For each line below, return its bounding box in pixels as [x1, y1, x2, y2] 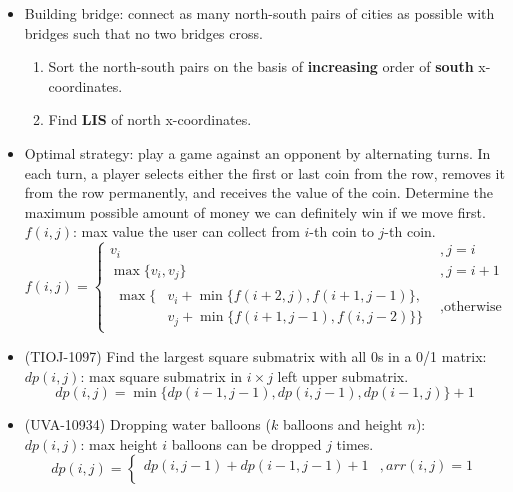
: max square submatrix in [80, 365, 243, 386]
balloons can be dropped [171, 433, 322, 454]
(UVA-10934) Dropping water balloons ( [24, 414, 271, 435]
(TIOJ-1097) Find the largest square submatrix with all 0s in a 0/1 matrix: [24, 345, 487, 366]
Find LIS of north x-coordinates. [48, 109, 252, 130]
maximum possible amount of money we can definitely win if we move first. [24, 201, 486, 222]
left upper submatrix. [277, 365, 409, 386]
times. [336, 433, 374, 454]
